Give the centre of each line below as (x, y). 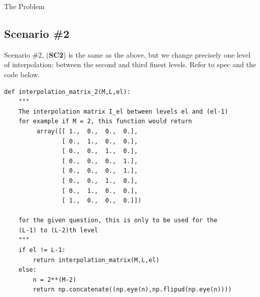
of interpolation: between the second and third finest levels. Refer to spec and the (130, 64)
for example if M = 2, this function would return (105, 121)
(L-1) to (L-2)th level (58, 230)
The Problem (24, 6)
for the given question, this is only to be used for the (118, 220)
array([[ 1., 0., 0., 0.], (87, 131)
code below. (22, 74)
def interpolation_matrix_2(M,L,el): (67, 92)
